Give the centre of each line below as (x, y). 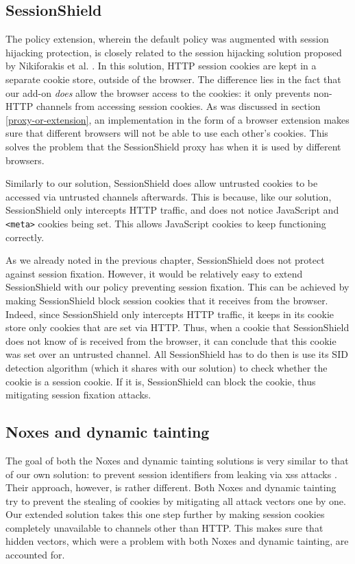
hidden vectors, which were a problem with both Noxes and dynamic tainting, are (177, 541)
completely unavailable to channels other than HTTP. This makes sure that (164, 527)
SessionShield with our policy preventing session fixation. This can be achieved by (177, 287)
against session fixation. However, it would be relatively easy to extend (154, 273)
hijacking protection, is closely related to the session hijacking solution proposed (174, 52)
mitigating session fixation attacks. (78, 395)
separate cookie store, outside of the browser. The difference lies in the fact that (173, 79)
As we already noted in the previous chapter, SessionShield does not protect (165, 260)
